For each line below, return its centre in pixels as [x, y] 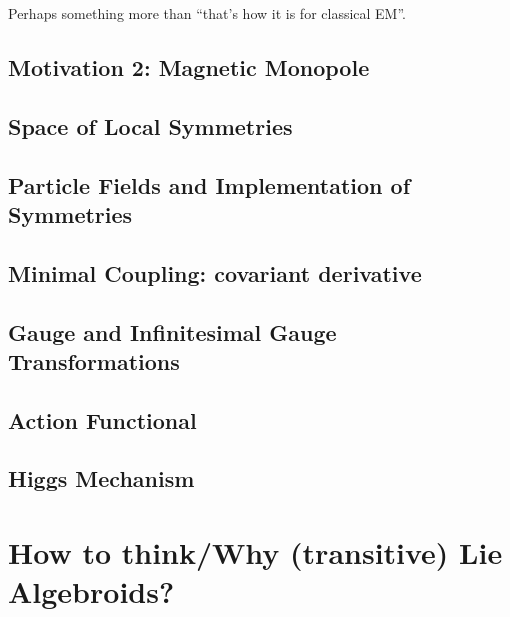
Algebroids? [91, 591]
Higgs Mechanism [101, 478]
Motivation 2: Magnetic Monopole [189, 66]
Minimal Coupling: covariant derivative [215, 272]
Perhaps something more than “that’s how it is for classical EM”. [207, 13]
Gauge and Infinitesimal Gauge [172, 331]
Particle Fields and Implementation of [209, 184]
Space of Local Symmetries [150, 125]
